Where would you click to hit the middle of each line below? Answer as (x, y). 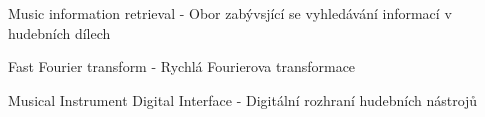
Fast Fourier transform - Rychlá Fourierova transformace (182, 66)
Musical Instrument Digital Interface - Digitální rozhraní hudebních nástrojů (243, 99)
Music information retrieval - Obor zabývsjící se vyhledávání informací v (230, 13)
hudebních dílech (59, 32)
